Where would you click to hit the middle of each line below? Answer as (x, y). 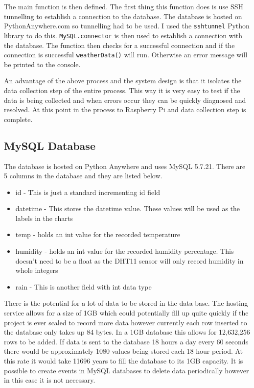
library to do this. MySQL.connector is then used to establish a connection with (123, 35)
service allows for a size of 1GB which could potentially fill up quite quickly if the (126, 313)
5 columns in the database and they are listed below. (83, 176)
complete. (18, 119)
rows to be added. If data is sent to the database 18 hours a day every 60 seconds (126, 341)
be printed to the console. (42, 64)
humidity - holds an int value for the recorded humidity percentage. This (125, 251)
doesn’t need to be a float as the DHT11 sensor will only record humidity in (129, 260)
